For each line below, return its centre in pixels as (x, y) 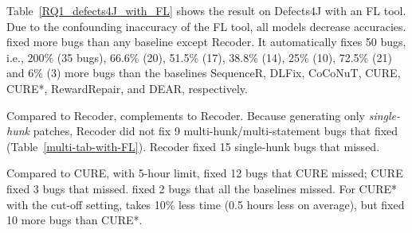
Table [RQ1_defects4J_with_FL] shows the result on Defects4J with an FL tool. (206, 10)
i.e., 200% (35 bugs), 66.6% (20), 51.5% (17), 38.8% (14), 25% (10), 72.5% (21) (199, 57)
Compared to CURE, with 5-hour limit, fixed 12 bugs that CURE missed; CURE (205, 173)
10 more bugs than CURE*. (75, 220)
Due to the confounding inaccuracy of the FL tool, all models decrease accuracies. (206, 26)
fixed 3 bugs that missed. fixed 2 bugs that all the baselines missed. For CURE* (202, 188)
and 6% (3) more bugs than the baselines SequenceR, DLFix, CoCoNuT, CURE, (204, 73)
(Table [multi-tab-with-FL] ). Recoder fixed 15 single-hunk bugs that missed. (193, 146)
